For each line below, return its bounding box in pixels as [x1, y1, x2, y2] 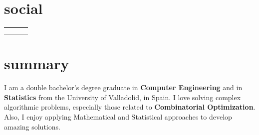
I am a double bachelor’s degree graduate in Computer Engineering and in [4, 82, 243, 93]
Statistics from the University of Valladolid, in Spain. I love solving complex [4, 92, 241, 102]
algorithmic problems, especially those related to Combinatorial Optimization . [4, 102, 256, 112]
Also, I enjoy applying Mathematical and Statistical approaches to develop [4, 112, 232, 122]
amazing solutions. [4, 121, 60, 132]
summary [4, 53, 69, 74]
